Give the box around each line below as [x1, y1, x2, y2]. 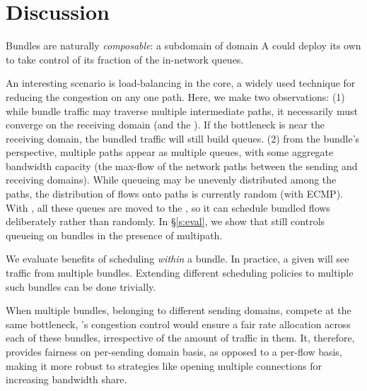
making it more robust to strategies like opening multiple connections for [6, 358, 322, 373]
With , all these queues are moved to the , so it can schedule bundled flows [6, 200, 330, 215]
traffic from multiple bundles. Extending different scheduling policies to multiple [6, 265, 354, 280]
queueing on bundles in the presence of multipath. [6, 227, 223, 242]
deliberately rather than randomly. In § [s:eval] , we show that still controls [6, 214, 325, 229]
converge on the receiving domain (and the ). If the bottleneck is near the [6, 117, 325, 132]
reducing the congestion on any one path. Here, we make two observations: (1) [6, 89, 345, 104]
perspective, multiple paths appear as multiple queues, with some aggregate [6, 145, 334, 160]
